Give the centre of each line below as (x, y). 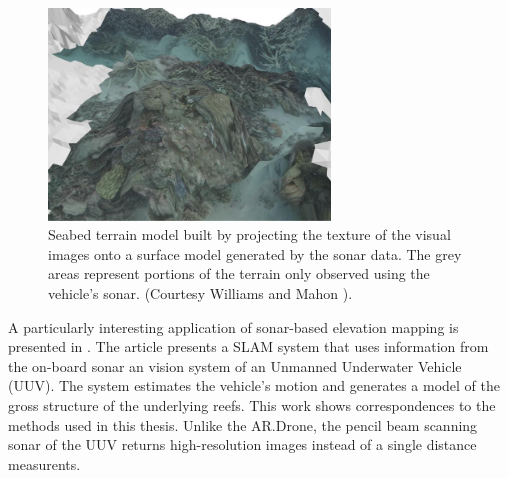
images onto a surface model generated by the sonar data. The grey (255, 253)
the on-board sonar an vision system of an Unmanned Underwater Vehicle (235, 365)
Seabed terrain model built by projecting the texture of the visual (249, 234)
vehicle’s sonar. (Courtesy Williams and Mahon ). (200, 292)
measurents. (44, 463)
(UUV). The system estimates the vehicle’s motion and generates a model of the (254, 385)
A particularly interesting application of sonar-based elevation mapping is (233, 326)
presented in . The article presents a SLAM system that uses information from (248, 346)
